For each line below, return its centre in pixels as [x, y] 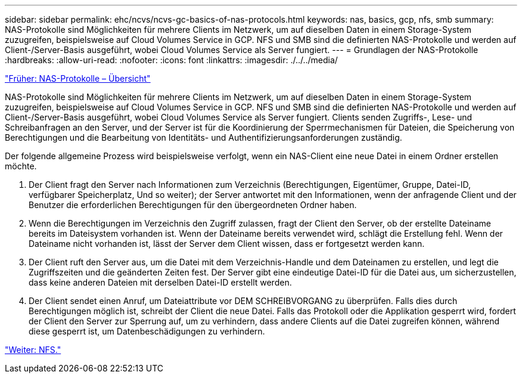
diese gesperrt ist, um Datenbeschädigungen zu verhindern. [147, 331]
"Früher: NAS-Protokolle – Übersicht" [78, 78]
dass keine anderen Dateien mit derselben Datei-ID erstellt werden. [160, 282]
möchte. [21, 166]
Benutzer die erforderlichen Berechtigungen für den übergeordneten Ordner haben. [193, 205]
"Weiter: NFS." [33, 350]
